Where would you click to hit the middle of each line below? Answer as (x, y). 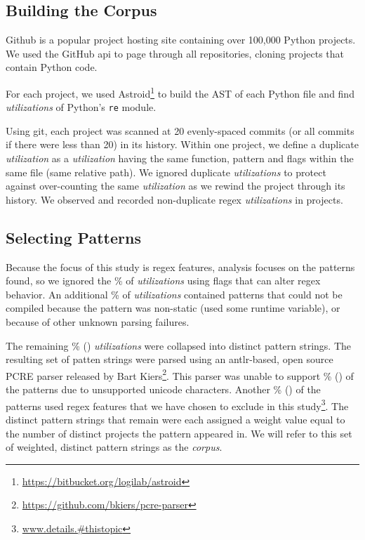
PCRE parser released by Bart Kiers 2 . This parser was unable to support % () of (180, 374)
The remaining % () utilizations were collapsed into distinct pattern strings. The (179, 345)
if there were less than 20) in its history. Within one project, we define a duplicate (182, 144)
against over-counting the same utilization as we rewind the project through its (175, 186)
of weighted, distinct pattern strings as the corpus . (114, 447)
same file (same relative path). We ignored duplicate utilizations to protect (166, 172)
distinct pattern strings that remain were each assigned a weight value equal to (175, 419)
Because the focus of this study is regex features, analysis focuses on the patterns (180, 266)
